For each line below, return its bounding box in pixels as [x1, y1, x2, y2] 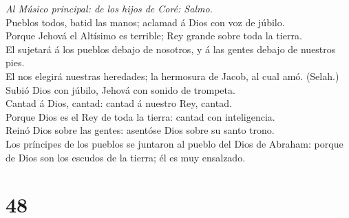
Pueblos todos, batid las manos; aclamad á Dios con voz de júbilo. [6, 14, 285, 29]
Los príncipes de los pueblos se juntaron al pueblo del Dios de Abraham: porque [6, 136, 343, 150]
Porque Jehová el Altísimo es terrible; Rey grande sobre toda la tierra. [6, 28, 302, 43]
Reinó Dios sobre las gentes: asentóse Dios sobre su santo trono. [6, 123, 275, 137]
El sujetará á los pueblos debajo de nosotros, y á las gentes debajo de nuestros [6, 41, 336, 56]
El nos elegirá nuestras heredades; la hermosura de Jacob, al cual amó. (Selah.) [6, 68, 339, 83]
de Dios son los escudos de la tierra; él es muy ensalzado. [6, 150, 246, 164]
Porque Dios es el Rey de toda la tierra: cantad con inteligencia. [6, 109, 275, 123]
